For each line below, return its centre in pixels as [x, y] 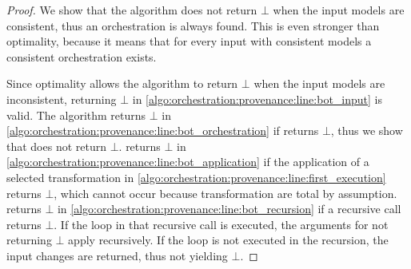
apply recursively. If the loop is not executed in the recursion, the [228, 240]
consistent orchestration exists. [82, 56]
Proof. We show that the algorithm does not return [132, 10]
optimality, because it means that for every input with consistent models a [189, 41]
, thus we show [367, 131]
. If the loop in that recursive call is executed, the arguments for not [221, 224]
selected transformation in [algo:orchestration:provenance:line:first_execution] [196, 177]
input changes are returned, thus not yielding [117, 255]
